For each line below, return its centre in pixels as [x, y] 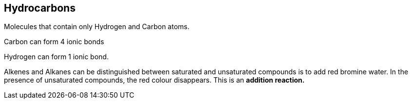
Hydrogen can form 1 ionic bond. [56, 57]
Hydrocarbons [40, 8]
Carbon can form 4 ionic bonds [54, 42]
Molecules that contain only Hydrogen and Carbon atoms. [97, 27]
